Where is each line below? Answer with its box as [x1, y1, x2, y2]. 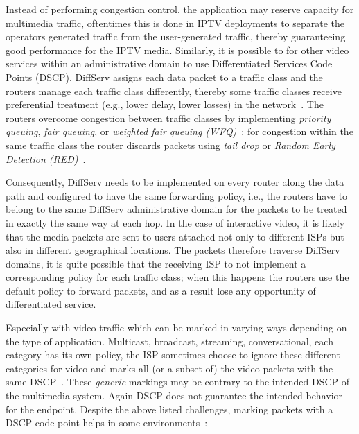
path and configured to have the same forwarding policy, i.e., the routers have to [6, 188, 348, 202]
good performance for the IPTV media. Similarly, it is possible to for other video [6, 42, 349, 57]
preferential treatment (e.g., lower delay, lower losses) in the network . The [6, 97, 324, 112]
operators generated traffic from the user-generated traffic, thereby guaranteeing [6, 29, 346, 44]
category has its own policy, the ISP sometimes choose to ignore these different [6, 347, 340, 362]
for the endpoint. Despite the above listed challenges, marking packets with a [6, 401, 333, 416]
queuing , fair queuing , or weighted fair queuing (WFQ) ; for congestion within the [6, 124, 353, 139]
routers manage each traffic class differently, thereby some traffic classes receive [6, 83, 342, 98]
